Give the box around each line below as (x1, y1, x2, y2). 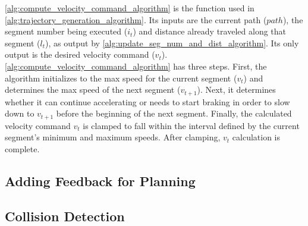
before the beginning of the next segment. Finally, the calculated (56, 107, 292, 120)
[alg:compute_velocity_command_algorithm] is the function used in (5, 2, 254, 14)
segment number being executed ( (5, 25, 128, 37)
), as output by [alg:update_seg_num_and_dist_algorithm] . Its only (45, 36, 299, 49)
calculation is (232, 131, 281, 143)
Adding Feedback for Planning (5, 171, 196, 190)
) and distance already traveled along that (133, 25, 287, 37)
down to (5, 107, 34, 120)
